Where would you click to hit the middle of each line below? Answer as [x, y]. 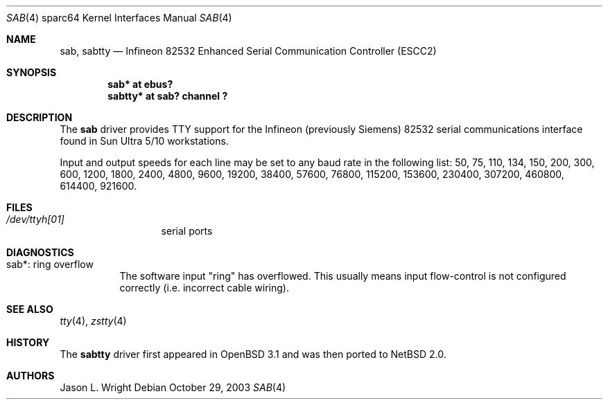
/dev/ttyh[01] [35, 219]
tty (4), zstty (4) [93, 321]
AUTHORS [31, 376]
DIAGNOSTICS [40, 252]
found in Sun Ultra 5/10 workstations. [144, 141]
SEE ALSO [30, 309]
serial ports [187, 231]
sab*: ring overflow [50, 264]
